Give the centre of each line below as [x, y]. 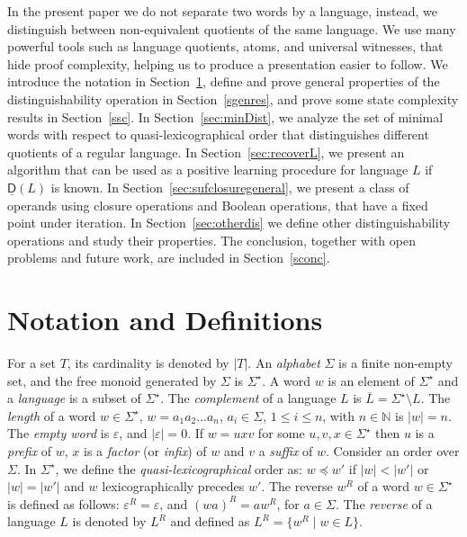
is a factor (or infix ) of [145, 451]
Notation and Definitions [165, 320]
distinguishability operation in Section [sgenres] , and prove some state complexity [233, 98]
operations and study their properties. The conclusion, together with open [211, 240]
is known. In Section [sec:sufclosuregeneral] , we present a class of [230, 187]
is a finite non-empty [395, 363]
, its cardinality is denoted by [148, 363]
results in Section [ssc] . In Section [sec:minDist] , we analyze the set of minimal [225, 116]
